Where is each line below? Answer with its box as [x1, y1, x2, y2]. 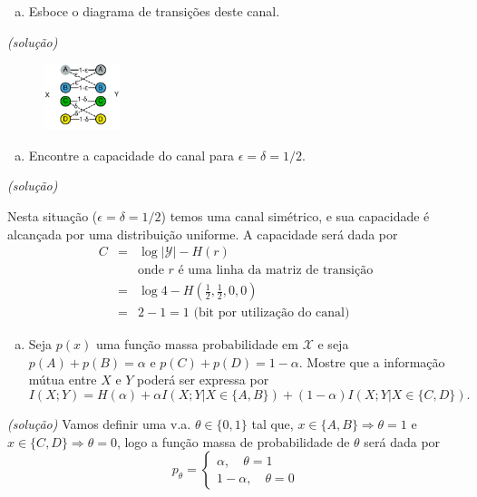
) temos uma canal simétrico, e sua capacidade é [161, 206, 430, 225]
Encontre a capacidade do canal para [28, 145, 235, 164]
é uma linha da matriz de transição [178, 264, 374, 278]
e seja [317, 335, 349, 354]
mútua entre [28, 370, 97, 389]
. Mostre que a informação [298, 352, 445, 371]
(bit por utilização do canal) [193, 307, 350, 320]
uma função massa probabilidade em [95, 335, 298, 354]
